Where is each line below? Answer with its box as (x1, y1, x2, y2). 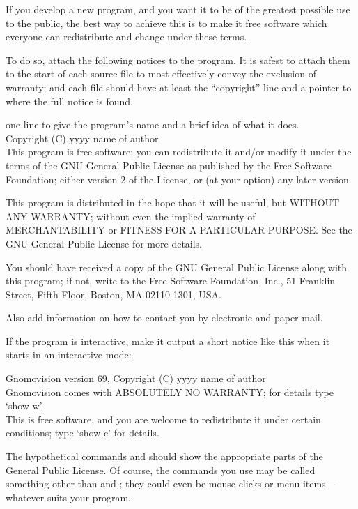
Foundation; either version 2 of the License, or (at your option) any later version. (6, 172, 352, 186)
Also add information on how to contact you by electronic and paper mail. (6, 310, 323, 325)
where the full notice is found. (6, 93, 133, 108)
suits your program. (47, 489, 131, 504)
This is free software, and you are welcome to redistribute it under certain (6, 411, 321, 426)
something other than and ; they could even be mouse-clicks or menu (6, 476, 300, 491)
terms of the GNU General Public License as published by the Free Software (6, 158, 332, 172)
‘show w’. (6, 398, 44, 413)
